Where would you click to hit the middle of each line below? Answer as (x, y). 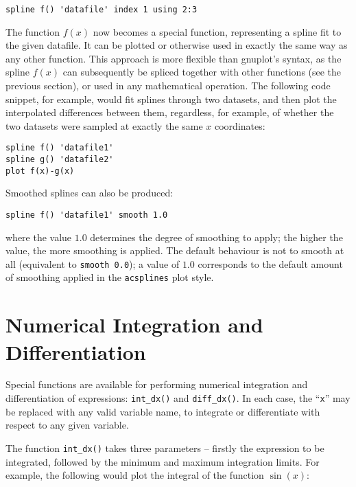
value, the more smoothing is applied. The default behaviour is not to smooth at (175, 250)
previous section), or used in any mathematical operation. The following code (168, 86)
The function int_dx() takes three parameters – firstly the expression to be (165, 448)
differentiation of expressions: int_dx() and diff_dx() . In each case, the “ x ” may (178, 398)
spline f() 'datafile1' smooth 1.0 (87, 215)
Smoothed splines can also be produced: (90, 193)
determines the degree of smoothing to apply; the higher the (216, 237)
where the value (39, 237)
